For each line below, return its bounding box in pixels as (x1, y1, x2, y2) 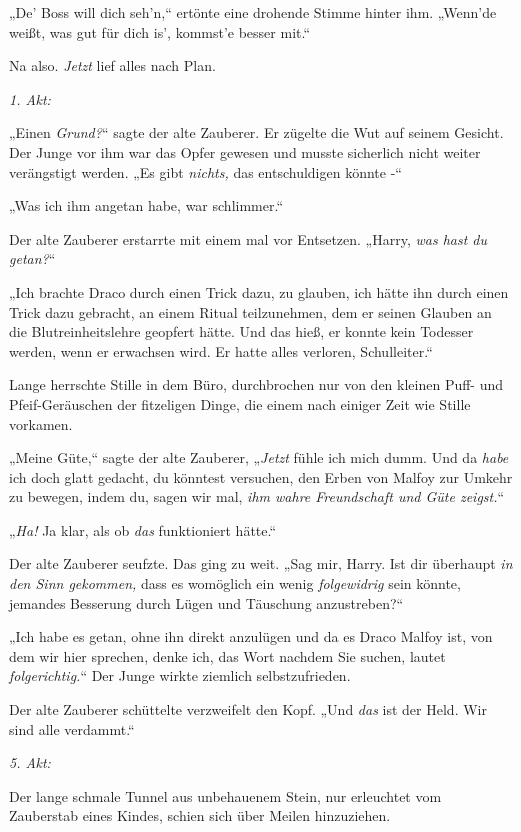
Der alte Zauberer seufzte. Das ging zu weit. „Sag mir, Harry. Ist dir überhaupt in (9, 553, 513, 574)
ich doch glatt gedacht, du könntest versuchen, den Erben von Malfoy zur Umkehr (9, 466, 513, 487)
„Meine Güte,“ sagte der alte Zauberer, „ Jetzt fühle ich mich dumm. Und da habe (9, 447, 509, 468)
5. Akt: (9, 752, 51, 773)
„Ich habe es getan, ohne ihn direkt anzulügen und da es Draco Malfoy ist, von (9, 626, 493, 647)
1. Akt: (9, 88, 51, 109)
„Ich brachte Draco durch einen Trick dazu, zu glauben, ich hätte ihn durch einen (9, 281, 509, 302)
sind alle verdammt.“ (9, 718, 135, 739)
